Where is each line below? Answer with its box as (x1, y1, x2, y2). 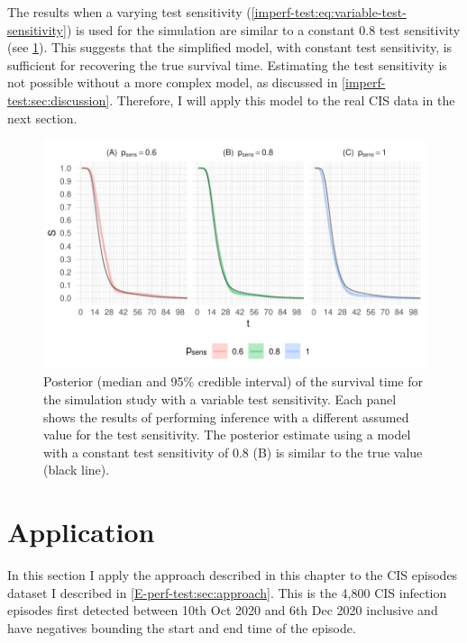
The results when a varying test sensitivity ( (7, 3, 252, 21)
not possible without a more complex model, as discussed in (7, 73, 338, 92)
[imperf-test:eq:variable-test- (251, 3, 407, 21)
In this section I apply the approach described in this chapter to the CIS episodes (7, 566, 458, 584)
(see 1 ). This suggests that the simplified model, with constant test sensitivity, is (7, 38, 453, 57)
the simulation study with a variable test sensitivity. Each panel (43, 389, 397, 408)
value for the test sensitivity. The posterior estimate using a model (43, 425, 411, 444)
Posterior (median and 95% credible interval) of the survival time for (43, 372, 423, 391)
